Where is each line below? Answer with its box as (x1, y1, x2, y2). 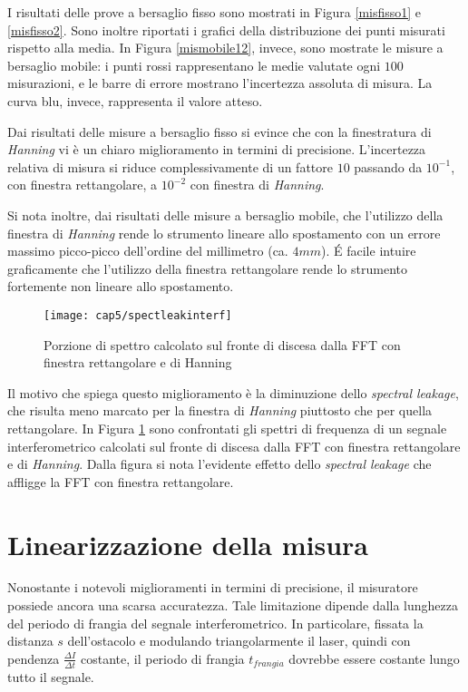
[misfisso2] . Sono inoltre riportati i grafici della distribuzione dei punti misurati (7, 20, 445, 39)
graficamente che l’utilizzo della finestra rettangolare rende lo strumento (7, 258, 407, 278)
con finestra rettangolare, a (7, 175, 158, 194)
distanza (7, 631, 54, 650)
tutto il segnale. (7, 668, 94, 687)
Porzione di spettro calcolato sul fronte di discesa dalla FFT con (44, 335, 401, 354)
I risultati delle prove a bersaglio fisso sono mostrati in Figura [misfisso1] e (7, 3, 422, 21)
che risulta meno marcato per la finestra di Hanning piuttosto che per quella (7, 401, 433, 420)
